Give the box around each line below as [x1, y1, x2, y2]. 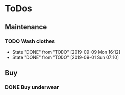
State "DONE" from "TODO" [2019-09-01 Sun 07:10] [12, 54, 119, 60]
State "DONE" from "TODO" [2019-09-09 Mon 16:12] [12, 49, 121, 55]
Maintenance [5, 23, 47, 31]
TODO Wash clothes [5, 38, 55, 45]
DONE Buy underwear [5, 84, 59, 91]
